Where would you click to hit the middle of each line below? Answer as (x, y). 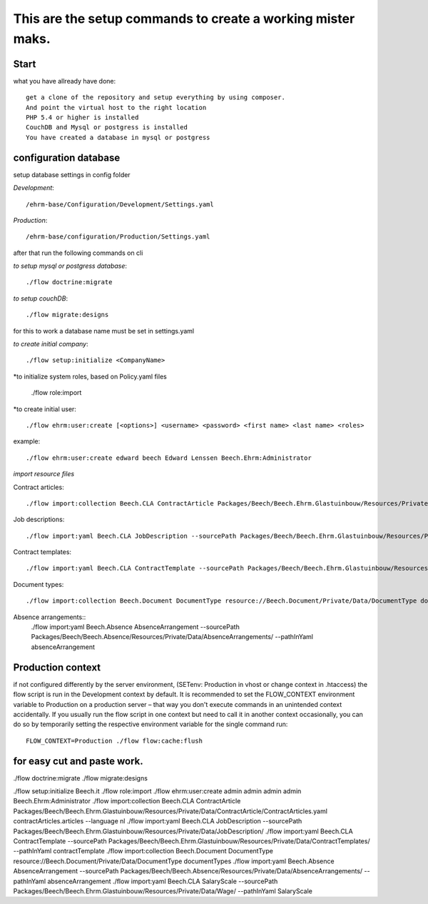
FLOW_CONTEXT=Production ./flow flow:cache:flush (114, 740)
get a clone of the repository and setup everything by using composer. (156, 97)
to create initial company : (51, 344)
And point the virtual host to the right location (116, 107)
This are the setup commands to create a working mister (184, 19)
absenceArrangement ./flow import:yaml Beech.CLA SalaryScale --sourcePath (163, 881)
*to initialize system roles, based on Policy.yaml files (90, 376)
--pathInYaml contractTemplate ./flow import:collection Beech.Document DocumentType (143, 851)
